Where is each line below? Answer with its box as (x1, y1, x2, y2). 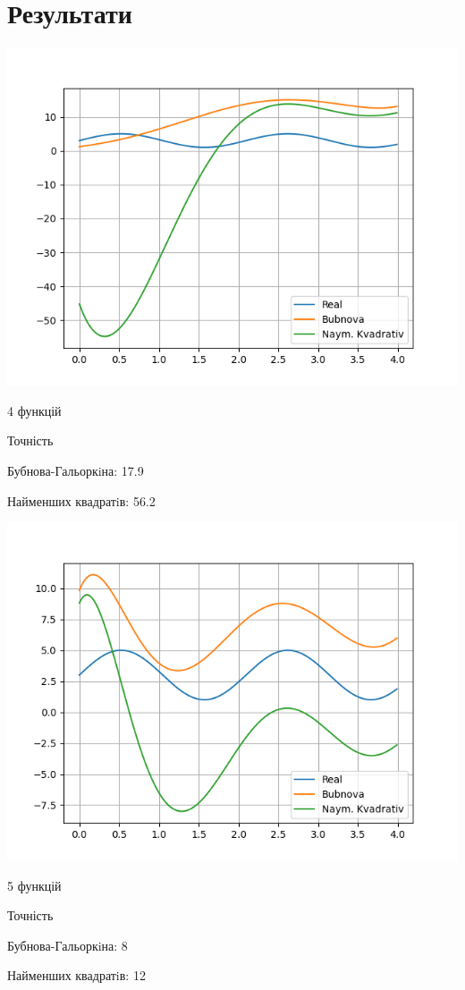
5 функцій (7, 876, 62, 894)
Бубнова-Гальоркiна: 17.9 (7, 461, 144, 479)
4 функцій (7, 401, 62, 419)
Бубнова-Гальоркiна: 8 (7, 935, 128, 954)
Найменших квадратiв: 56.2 (7, 491, 156, 510)
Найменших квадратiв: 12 (7, 966, 146, 985)
